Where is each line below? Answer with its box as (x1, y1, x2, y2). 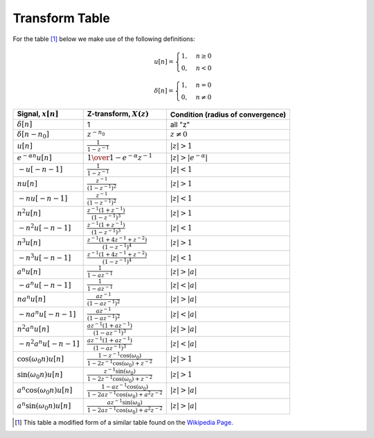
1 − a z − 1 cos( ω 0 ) (101, 382, 149, 391)
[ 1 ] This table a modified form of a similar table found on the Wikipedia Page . (15, 418, 233, 426)
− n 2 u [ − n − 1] (18, 222, 71, 233)
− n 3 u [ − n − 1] (18, 252, 71, 262)
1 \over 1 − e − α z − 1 (87, 152, 152, 162)
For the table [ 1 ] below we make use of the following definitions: (12, 35, 195, 43)
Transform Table (12, 10, 110, 26)
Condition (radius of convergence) (170, 110, 287, 119)
